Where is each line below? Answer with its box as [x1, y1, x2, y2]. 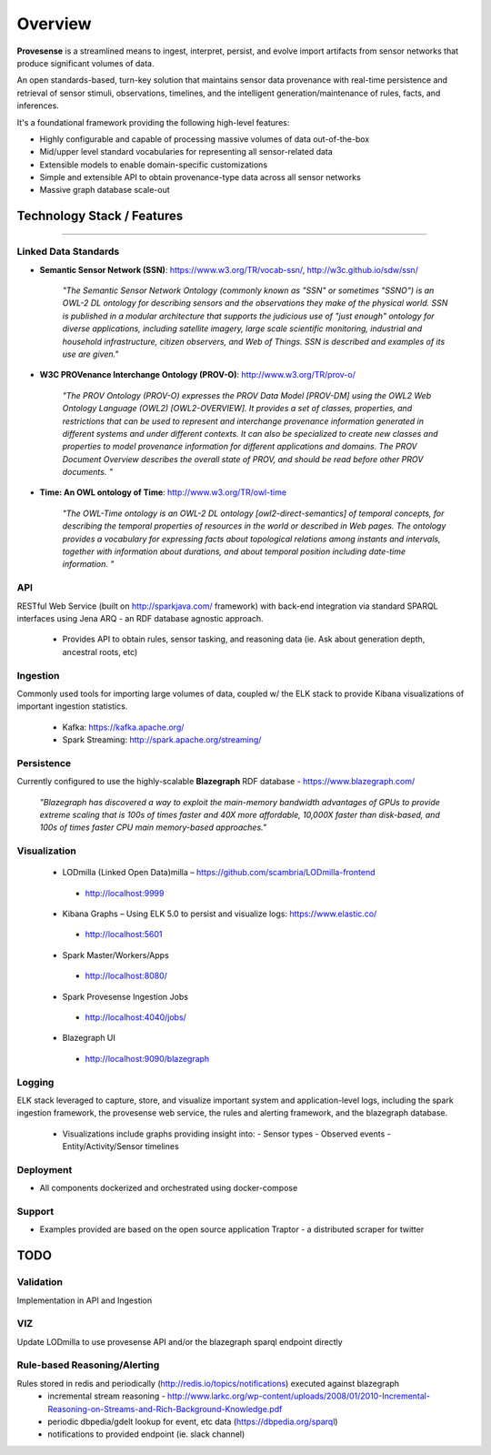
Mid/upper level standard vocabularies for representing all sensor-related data [39, 147, 334, 157]
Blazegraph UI [62, 1033, 115, 1044]
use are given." [62, 349, 119, 359]
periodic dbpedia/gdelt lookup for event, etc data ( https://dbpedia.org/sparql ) [47, 1416, 338, 1428]
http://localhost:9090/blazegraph [85, 1053, 210, 1064]
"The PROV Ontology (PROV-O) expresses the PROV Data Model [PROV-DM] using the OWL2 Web [62, 389, 432, 400]
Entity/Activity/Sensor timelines [62, 1141, 179, 1152]
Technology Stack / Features [16, 208, 184, 224]
